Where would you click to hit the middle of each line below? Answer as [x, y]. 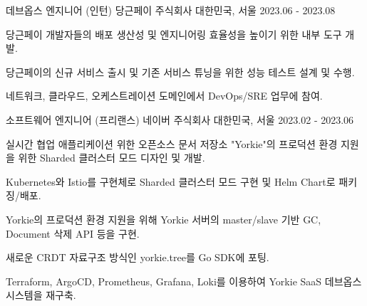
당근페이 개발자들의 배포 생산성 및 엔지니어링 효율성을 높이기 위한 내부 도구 [174, 34]
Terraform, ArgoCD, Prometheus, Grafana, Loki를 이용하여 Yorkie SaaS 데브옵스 [184, 281]
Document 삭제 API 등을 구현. [73, 233]
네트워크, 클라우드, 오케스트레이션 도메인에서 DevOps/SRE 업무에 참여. [164, 96]
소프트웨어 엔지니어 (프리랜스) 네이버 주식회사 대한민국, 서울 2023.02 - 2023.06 [180, 119]
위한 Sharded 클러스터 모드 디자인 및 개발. [112, 158]
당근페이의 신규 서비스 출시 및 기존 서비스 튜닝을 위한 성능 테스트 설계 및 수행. [180, 72]
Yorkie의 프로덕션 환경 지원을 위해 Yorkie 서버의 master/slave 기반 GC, [164, 219]
